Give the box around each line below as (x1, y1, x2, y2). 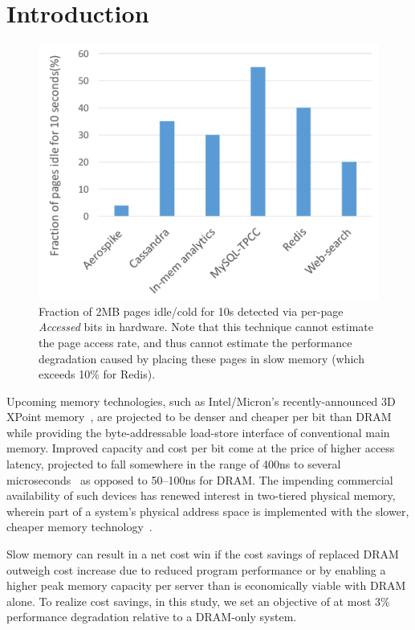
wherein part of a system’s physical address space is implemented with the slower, (6, 502, 409, 519)
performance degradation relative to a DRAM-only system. (6, 608, 297, 625)
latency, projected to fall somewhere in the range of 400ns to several (6, 456, 341, 472)
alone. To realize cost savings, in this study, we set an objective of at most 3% (6, 592, 390, 609)
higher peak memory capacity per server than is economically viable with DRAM (6, 577, 406, 594)
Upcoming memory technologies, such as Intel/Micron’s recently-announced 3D (6, 392, 396, 409)
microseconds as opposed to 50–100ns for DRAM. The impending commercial (6, 471, 393, 488)
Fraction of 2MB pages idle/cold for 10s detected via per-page (39, 302, 344, 319)
